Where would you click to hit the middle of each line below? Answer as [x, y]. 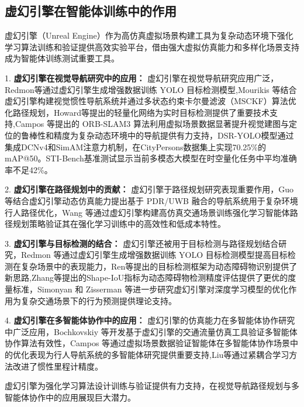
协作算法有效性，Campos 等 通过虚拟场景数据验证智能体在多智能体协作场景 [148, 343]
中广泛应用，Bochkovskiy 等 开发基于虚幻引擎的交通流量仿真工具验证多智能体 [151, 331]
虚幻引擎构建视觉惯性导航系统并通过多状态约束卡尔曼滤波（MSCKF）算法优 [151, 101]
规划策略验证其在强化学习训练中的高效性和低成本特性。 [119, 224]
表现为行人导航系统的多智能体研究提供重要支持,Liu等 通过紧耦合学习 [159, 355]
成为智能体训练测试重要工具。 [62, 58]
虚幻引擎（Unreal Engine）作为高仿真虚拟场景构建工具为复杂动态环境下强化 [149, 35]
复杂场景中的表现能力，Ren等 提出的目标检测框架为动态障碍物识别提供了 [159, 266]
